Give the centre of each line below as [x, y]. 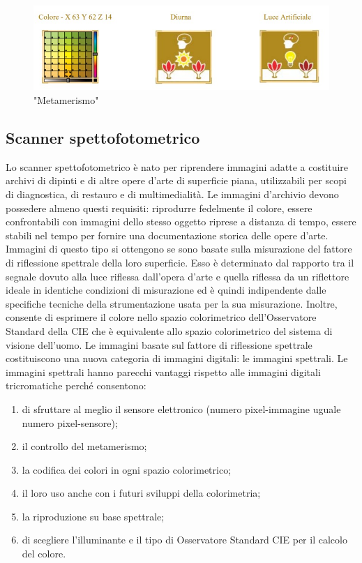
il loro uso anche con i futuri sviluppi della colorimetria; [141, 493]
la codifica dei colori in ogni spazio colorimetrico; [127, 469]
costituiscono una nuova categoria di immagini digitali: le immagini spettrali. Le [177, 358]
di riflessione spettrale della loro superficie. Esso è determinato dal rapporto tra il [180, 262]
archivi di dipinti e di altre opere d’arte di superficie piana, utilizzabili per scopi [176, 180]
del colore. [44, 554]
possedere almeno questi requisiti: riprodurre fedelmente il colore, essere [159, 208]
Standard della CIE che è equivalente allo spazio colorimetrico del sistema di [169, 330]
